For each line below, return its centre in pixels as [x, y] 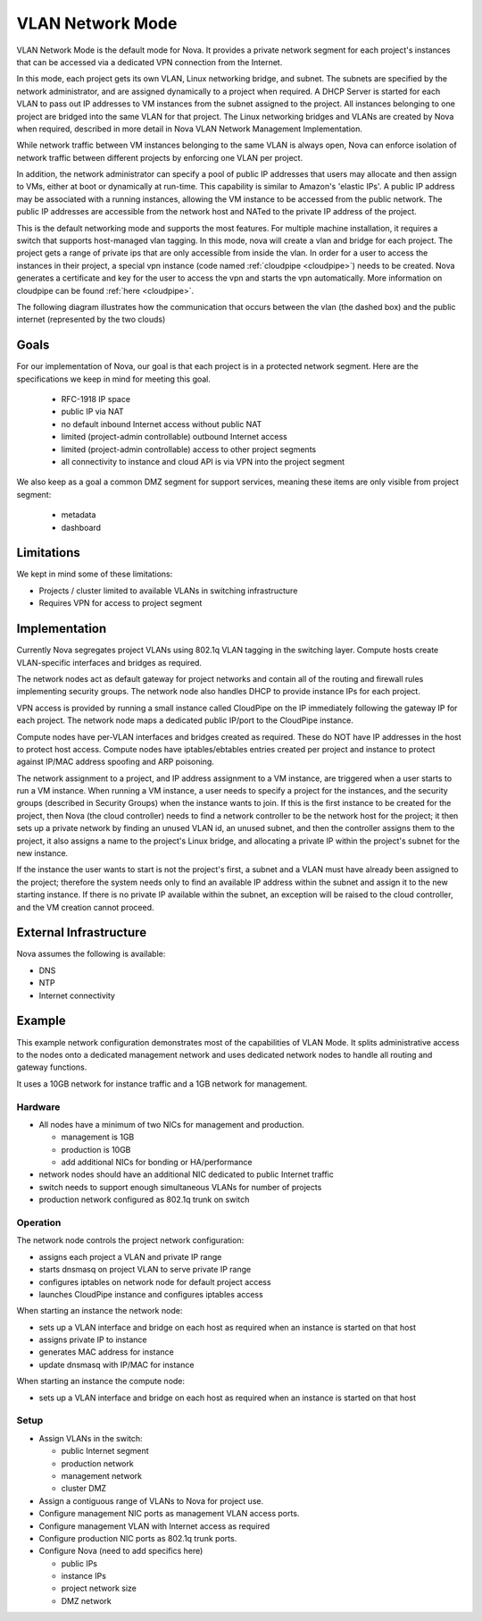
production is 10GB [96, 1149]
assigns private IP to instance [93, 1340]
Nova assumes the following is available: [91, 954]
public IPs [79, 1563]
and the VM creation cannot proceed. [85, 907]
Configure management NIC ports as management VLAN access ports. [169, 1514]
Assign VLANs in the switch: [91, 1438]
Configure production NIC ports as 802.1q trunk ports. [138, 1538]
